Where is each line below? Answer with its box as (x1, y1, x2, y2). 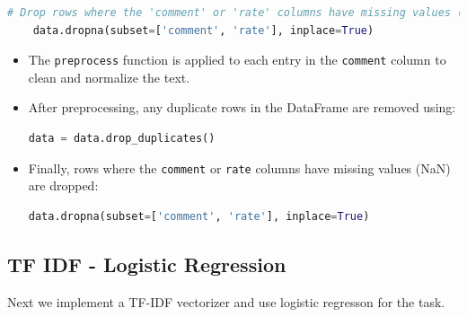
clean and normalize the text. (28, 67, 190, 86)
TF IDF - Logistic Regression (7, 250, 286, 277)
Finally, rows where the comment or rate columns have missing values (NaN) (28, 158, 451, 177)
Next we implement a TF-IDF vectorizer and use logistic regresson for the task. (7, 292, 445, 311)
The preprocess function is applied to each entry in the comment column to (28, 50, 446, 69)
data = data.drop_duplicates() (28, 132, 216, 145)
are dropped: (28, 176, 99, 195)
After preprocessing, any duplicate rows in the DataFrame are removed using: (28, 98, 456, 117)
